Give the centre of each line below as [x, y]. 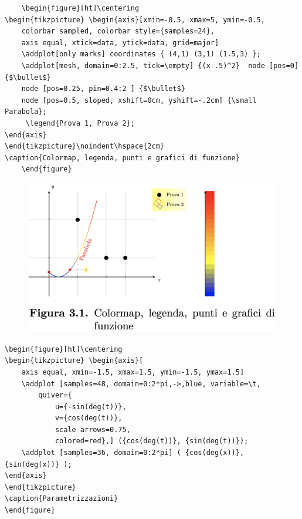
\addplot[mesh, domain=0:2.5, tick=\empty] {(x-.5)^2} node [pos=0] [160, 65]
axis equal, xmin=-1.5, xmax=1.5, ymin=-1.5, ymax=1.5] [133, 372]
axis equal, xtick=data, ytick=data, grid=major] [120, 43]
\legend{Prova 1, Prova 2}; [80, 123]
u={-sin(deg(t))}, [91, 407]
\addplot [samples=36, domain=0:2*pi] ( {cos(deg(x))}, [133, 453]
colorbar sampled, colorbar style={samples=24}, [118, 31]
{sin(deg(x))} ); [38, 464]
